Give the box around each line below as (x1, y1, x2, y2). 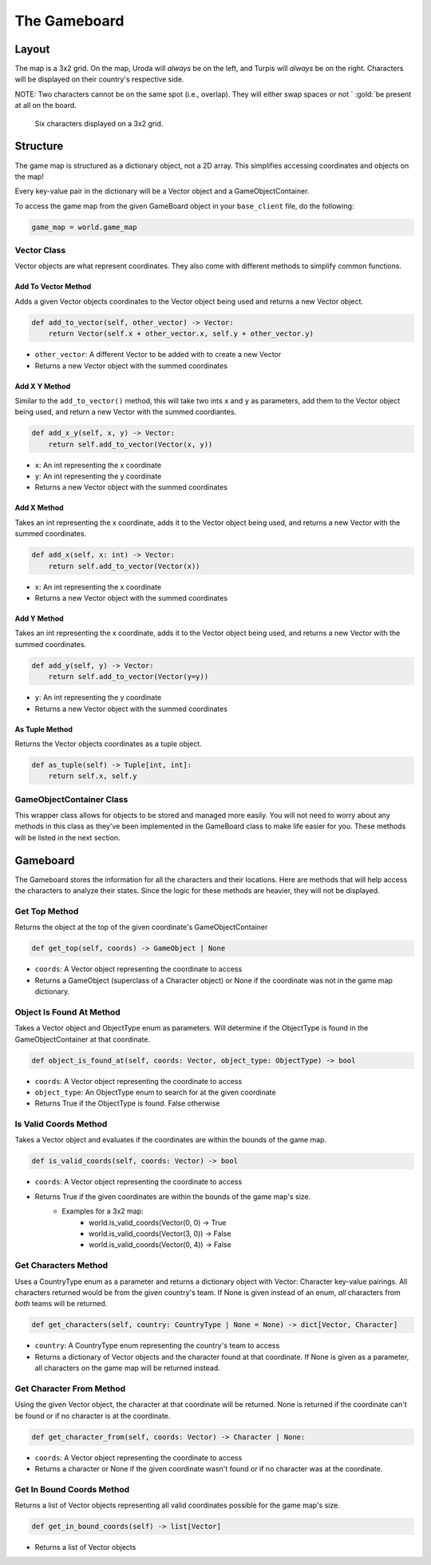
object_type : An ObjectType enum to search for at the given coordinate (34, 1087, 276, 1097)
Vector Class (14, 244, 66, 256)
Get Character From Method (14, 1383, 126, 1394)
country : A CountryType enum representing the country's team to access (34, 1341, 280, 1350)
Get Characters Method (14, 1260, 109, 1271)
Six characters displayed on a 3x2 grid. (34, 118, 164, 128)
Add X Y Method (14, 381, 71, 391)
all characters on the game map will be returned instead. (34, 1363, 221, 1373)
